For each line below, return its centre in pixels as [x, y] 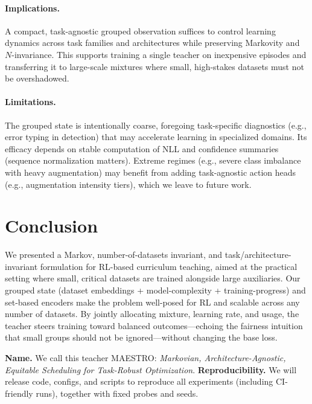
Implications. [32, 8]
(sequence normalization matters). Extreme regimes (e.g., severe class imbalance [153, 160]
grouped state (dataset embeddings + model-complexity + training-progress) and [155, 290]
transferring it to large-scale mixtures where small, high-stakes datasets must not [154, 66]
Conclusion [52, 226]
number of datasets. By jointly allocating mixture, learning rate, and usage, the [152, 314]
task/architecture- [258, 255]
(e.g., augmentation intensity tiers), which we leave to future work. [128, 184]
